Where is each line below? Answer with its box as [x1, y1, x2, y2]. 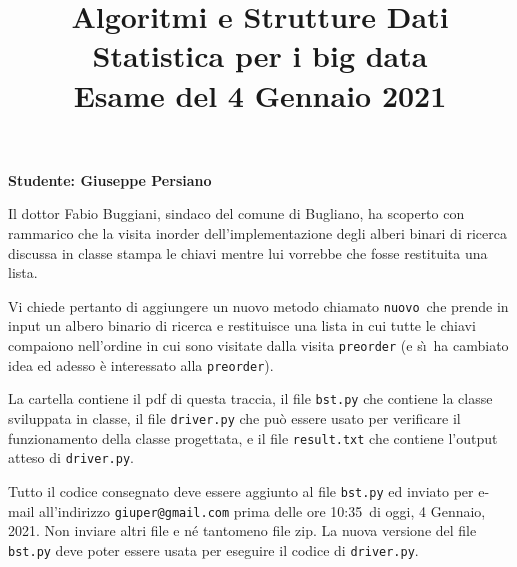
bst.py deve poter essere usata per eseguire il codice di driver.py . [8, 539, 419, 560]
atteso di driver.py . [8, 447, 134, 468]
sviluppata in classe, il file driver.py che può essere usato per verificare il [8, 407, 461, 428]
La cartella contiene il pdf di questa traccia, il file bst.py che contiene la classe [8, 388, 493, 409]
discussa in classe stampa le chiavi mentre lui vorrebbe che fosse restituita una [8, 242, 488, 263]
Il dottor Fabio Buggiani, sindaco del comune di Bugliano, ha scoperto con [8, 203, 465, 224]
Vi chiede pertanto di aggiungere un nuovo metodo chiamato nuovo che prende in [8, 295, 509, 316]
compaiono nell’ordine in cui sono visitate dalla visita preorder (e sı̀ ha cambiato [8, 334, 509, 355]
